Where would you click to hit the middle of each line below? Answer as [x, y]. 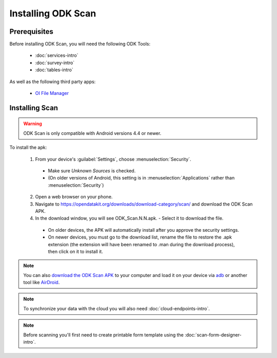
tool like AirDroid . [42, 283]
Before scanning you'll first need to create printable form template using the [104, 335]
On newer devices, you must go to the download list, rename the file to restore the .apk [140, 237]
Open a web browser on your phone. [74, 197]
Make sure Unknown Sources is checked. [92, 171]
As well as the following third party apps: [53, 82]
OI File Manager [52, 93]
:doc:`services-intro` [57, 55]
